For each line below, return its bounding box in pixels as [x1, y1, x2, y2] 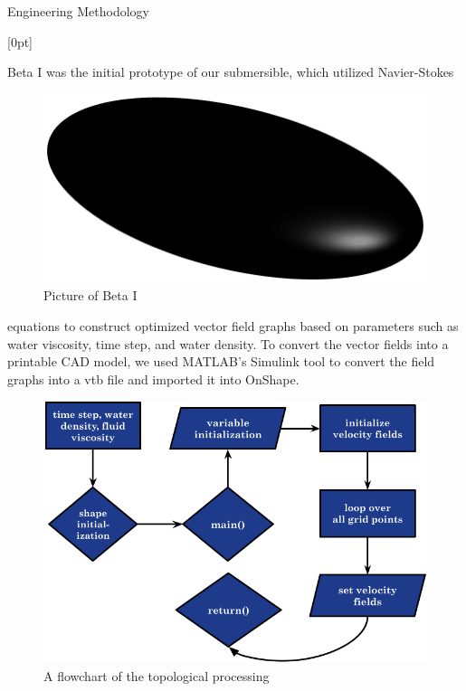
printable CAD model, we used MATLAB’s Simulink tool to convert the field [7, 352, 435, 371]
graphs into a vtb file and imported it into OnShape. [7, 369, 300, 388]
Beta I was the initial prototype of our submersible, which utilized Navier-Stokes [7, 62, 454, 81]
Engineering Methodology [7, 2, 149, 20]
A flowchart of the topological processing [43, 667, 270, 686]
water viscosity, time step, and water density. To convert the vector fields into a [7, 334, 449, 353]
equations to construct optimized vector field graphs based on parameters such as [7, 316, 459, 335]
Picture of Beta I [43, 286, 138, 305]
